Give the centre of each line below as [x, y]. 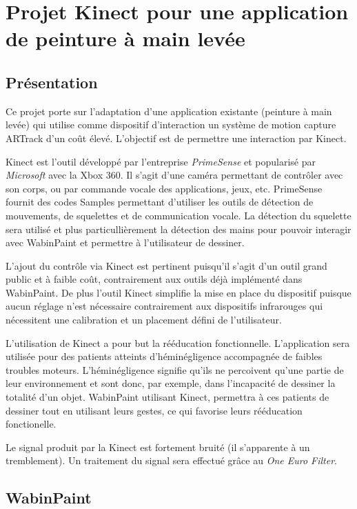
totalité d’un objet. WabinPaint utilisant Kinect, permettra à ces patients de [167, 397]
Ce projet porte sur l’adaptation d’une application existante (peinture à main [169, 111]
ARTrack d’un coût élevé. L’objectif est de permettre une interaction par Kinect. [176, 138]
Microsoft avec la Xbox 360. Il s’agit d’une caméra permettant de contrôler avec [174, 175]
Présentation [52, 82]
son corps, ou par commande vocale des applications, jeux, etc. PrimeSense [164, 188]
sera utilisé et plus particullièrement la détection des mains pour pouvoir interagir [178, 229]
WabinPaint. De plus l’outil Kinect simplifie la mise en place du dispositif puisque [178, 292]
